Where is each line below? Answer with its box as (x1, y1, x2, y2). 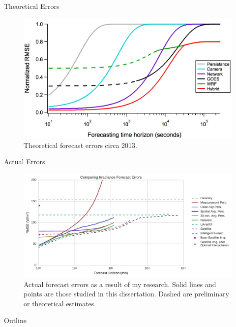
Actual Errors (4, 156, 45, 167)
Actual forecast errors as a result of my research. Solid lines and (24, 279, 216, 289)
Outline (4, 315, 27, 325)
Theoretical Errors (4, 1, 59, 11)
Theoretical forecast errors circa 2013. (24, 140, 137, 150)
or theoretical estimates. (24, 298, 96, 308)
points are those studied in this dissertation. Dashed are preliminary (24, 289, 229, 299)
